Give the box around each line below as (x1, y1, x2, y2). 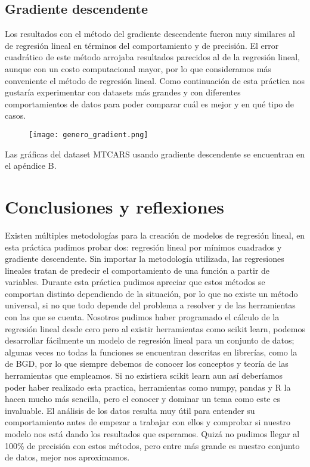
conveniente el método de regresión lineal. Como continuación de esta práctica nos (5, 74, 305, 86)
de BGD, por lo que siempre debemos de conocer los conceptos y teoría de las (5, 357, 289, 370)
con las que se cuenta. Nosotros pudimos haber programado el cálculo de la (5, 311, 280, 323)
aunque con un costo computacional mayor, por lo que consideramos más (5, 62, 271, 75)
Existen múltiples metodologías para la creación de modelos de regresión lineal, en (5, 228, 305, 241)
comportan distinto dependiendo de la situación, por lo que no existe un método (5, 287, 298, 299)
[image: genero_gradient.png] (29, 130, 148, 139)
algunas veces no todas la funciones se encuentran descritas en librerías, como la (5, 345, 297, 358)
